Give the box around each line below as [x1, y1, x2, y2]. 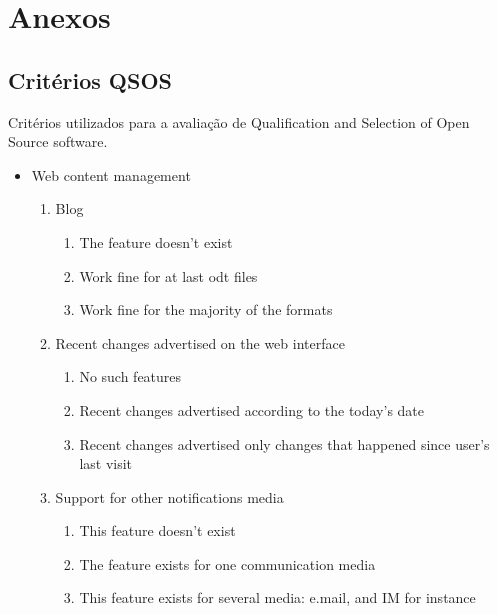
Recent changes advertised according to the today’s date [79, 399, 425, 420]
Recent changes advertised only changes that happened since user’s [79, 433, 490, 454]
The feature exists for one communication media [79, 553, 376, 574]
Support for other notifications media [55, 486, 284, 507]
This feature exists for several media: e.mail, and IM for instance [79, 587, 476, 608]
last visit [79, 453, 133, 474]
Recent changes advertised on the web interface [55, 332, 345, 353]
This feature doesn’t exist [79, 520, 236, 541]
